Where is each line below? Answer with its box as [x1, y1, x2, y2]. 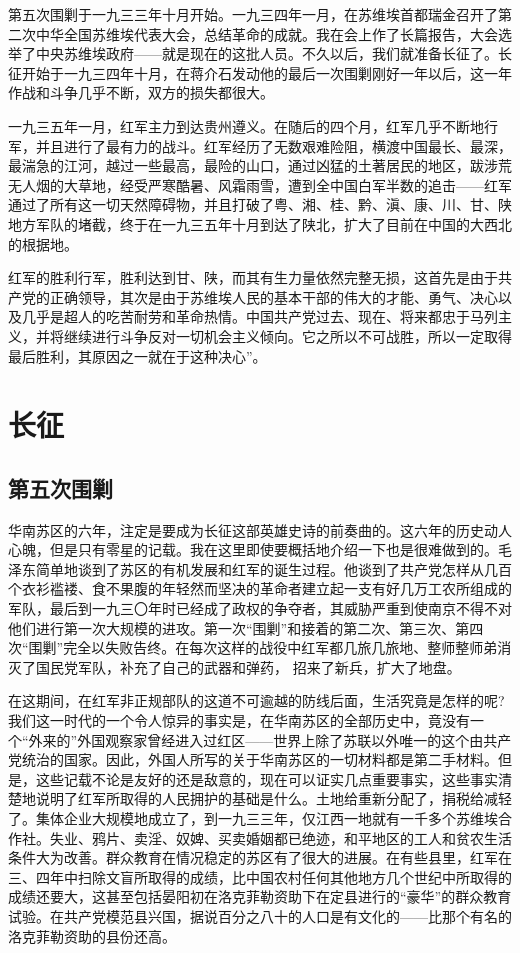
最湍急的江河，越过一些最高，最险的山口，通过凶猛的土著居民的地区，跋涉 [8, 155, 498, 176]
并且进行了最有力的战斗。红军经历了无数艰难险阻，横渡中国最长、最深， [35, 135, 512, 156]
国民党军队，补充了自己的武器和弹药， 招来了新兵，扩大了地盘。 [35, 656, 461, 677]
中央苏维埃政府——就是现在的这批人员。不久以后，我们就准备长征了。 [35, 43, 498, 64]
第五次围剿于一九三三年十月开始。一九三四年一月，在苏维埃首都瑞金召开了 [8, 4, 498, 24]
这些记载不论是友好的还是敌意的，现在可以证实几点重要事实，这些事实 [35, 768, 498, 789]
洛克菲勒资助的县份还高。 [8, 925, 176, 946]
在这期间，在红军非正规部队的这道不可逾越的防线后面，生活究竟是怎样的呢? [8, 690, 505, 711]
